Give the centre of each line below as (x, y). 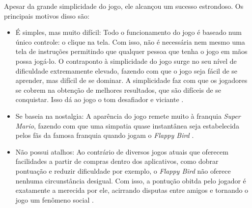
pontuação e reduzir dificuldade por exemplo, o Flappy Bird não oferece (123, 170)
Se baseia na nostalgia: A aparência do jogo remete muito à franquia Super (128, 116)
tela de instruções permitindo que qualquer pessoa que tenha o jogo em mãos (131, 51)
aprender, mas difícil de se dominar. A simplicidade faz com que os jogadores (131, 80)
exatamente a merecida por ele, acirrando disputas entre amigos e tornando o (132, 190)
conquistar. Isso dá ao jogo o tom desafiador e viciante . (99, 99)
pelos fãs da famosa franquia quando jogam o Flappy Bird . (105, 135)
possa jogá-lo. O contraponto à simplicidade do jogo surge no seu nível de (126, 61)
